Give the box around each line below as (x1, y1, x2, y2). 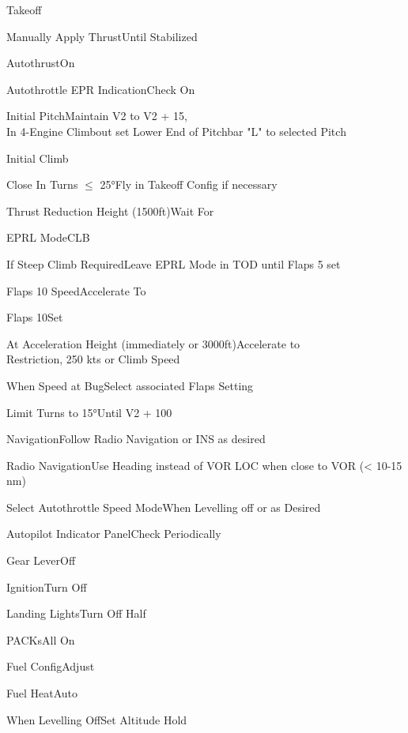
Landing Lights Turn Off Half (6, 605, 146, 622)
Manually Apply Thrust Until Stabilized (6, 28, 198, 44)
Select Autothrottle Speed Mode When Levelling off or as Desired (6, 498, 321, 515)
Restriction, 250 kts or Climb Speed (6, 351, 180, 367)
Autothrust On (6, 55, 75, 71)
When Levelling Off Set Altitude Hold (6, 711, 187, 727)
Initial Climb (6, 149, 69, 166)
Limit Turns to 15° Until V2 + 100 (6, 404, 172, 420)
